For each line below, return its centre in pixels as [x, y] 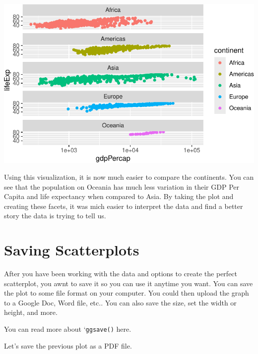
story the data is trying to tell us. [55, 216]
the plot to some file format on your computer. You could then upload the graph [127, 293]
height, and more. [31, 312]
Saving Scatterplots [72, 250]
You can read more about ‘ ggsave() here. [68, 329]
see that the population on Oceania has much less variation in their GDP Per [122, 186]
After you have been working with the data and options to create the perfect [121, 274]
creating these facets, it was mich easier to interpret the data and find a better [124, 206]
